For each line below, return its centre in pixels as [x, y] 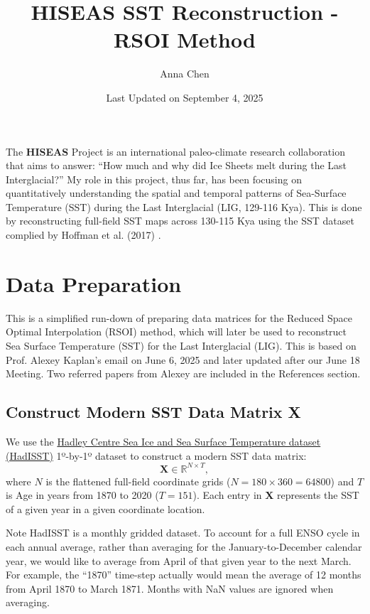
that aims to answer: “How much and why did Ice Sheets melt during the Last [176, 165]
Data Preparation [94, 283]
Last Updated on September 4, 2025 [185, 97]
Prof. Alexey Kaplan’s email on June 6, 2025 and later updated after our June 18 [183, 359]
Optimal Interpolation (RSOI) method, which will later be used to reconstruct [176, 332]
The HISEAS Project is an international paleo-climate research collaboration [175, 151]
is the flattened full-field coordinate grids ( [138, 481]
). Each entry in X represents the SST [276, 495]
